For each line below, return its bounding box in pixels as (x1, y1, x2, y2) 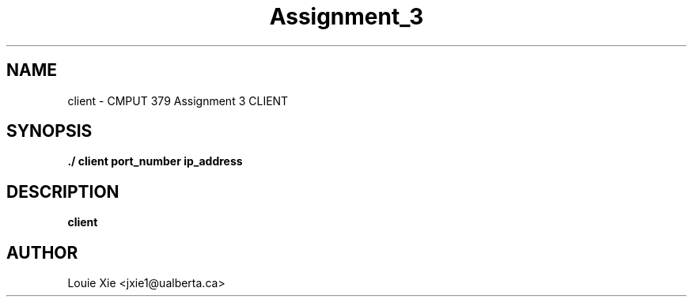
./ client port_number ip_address (67, 154, 243, 169)
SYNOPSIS (6, 121, 93, 142)
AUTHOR (6, 242, 78, 263)
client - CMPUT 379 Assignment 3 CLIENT (67, 93, 289, 108)
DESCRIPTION (6, 181, 119, 202)
